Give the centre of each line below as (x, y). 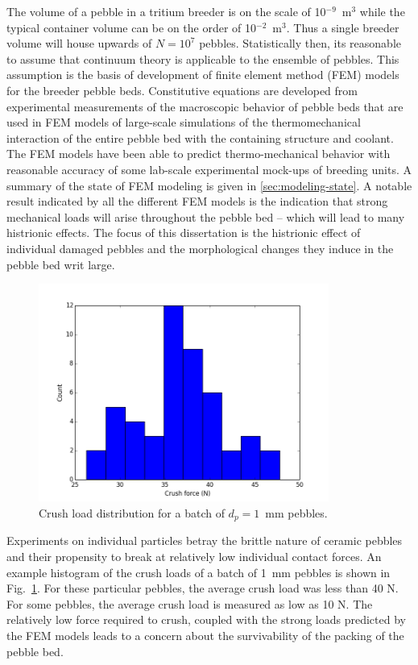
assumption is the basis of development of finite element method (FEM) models (203, 75)
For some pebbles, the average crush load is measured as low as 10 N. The (190, 603)
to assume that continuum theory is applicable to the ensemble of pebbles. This (203, 58)
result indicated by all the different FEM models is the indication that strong (197, 201)
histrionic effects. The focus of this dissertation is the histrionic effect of (184, 233)
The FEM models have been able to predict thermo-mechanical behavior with (199, 154)
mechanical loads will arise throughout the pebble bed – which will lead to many (206, 216)
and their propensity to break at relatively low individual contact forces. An (194, 557)
